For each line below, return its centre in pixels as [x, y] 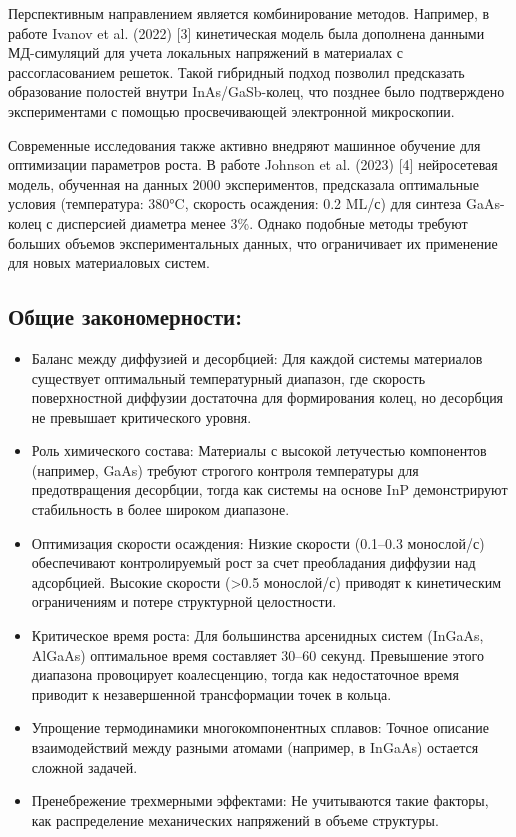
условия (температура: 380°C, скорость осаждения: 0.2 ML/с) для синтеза [235, 203]
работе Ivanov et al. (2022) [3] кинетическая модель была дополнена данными [246, 32]
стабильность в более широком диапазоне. [160, 509]
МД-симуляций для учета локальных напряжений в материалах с [206, 52]
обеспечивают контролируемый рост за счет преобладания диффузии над [253, 562]
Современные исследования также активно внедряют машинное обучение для [244, 144]
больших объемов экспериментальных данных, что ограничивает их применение [253, 242]
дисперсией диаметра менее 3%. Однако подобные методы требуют [262, 222]
